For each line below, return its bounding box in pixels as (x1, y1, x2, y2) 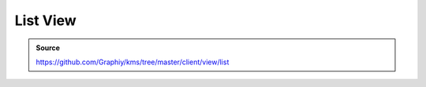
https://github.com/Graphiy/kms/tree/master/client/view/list (35, 57, 230, 67)
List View (14, 12, 77, 29)
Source (35, 43, 61, 53)
